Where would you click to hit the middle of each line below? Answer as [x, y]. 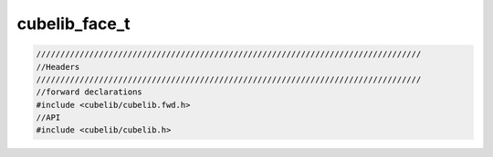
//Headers [58, 67]
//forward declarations [89, 92]
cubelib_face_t [73, 24]
